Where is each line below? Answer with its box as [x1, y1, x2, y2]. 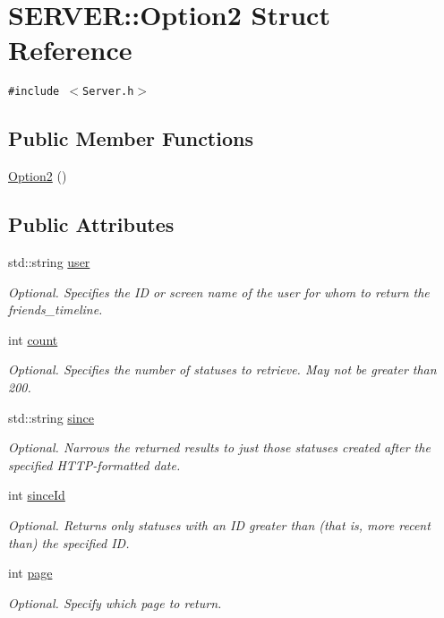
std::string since [8, 408, 94, 426]
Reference [8, 31, 132, 68]
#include [8, 85, 60, 99]
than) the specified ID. [8, 533, 130, 552]
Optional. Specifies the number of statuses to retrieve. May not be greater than [8, 360, 437, 379]
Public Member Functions [8, 124, 253, 152]
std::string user [8, 252, 90, 270]
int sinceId [8, 485, 65, 504]
